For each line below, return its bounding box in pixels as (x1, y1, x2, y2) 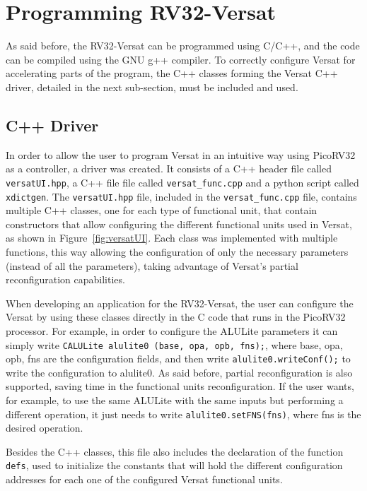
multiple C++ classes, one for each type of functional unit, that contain (6, 203, 318, 218)
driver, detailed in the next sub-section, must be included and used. (6, 79, 298, 94)
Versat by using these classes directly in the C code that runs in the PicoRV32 (6, 309, 346, 324)
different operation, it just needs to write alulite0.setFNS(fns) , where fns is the (6, 406, 361, 421)
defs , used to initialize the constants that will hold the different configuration (6, 458, 343, 473)
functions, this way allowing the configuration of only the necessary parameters (6, 244, 349, 259)
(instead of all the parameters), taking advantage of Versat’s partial (6, 258, 298, 273)
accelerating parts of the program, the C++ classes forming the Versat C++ (6, 66, 338, 81)
